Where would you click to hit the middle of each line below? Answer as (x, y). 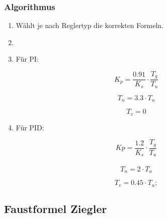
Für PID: (30, 127)
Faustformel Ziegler (55, 209)
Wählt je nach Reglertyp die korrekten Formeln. (90, 25)
